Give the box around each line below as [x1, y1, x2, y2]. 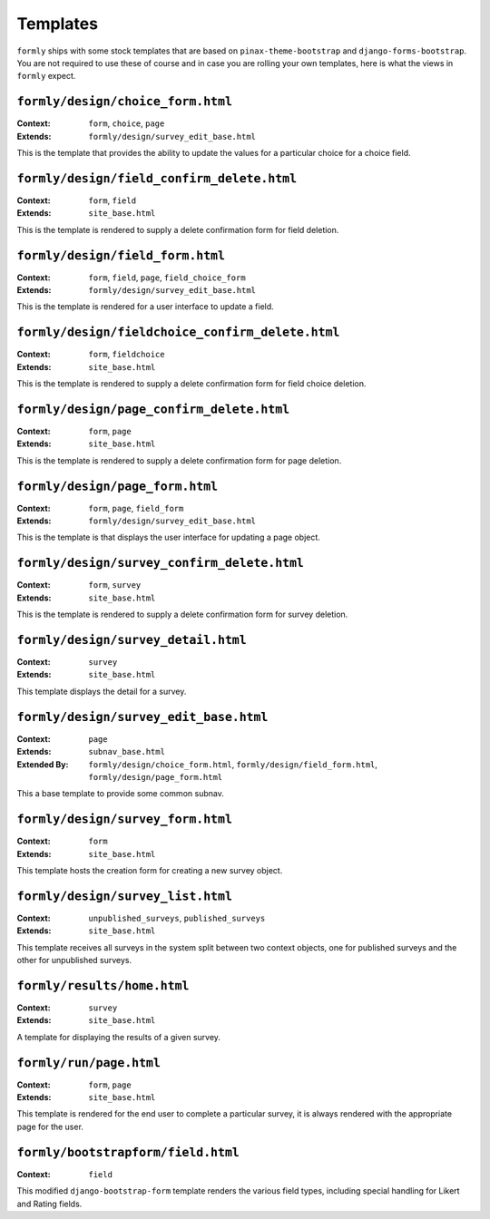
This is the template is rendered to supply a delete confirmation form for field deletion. [16, 224, 339, 235]
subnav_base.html [88, 746, 165, 757]
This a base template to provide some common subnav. [16, 788, 224, 799]
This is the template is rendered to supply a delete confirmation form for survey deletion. [16, 609, 348, 620]
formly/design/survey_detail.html [16, 632, 247, 648]
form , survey [88, 580, 142, 590]
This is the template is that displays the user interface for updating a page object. [16, 531, 321, 543]
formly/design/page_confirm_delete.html [16, 402, 290, 416]
